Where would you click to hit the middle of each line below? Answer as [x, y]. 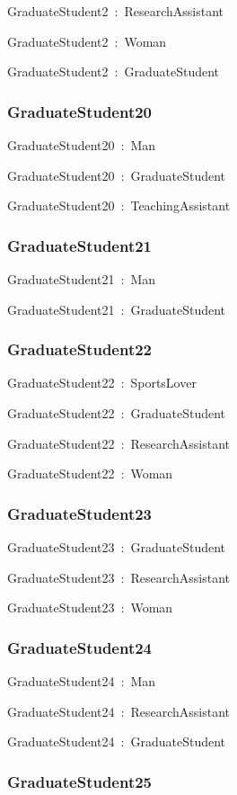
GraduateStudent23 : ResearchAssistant [119, 577]
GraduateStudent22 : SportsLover [102, 383]
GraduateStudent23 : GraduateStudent [117, 547]
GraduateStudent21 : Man [82, 279]
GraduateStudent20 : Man [82, 145]
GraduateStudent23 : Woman [90, 607]
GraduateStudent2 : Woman [87, 41]
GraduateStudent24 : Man [82, 681]
